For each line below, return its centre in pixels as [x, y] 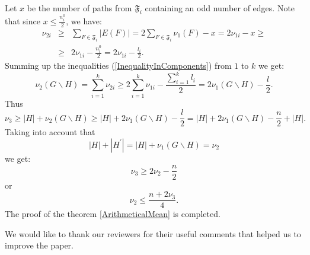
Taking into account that [50, 132]
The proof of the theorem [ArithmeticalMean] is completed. [113, 214]
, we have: [84, 20]
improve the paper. [39, 245]
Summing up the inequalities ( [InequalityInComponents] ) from [118, 66]
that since [23, 20]
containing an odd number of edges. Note [220, 8]
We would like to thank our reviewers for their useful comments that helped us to [153, 233]
